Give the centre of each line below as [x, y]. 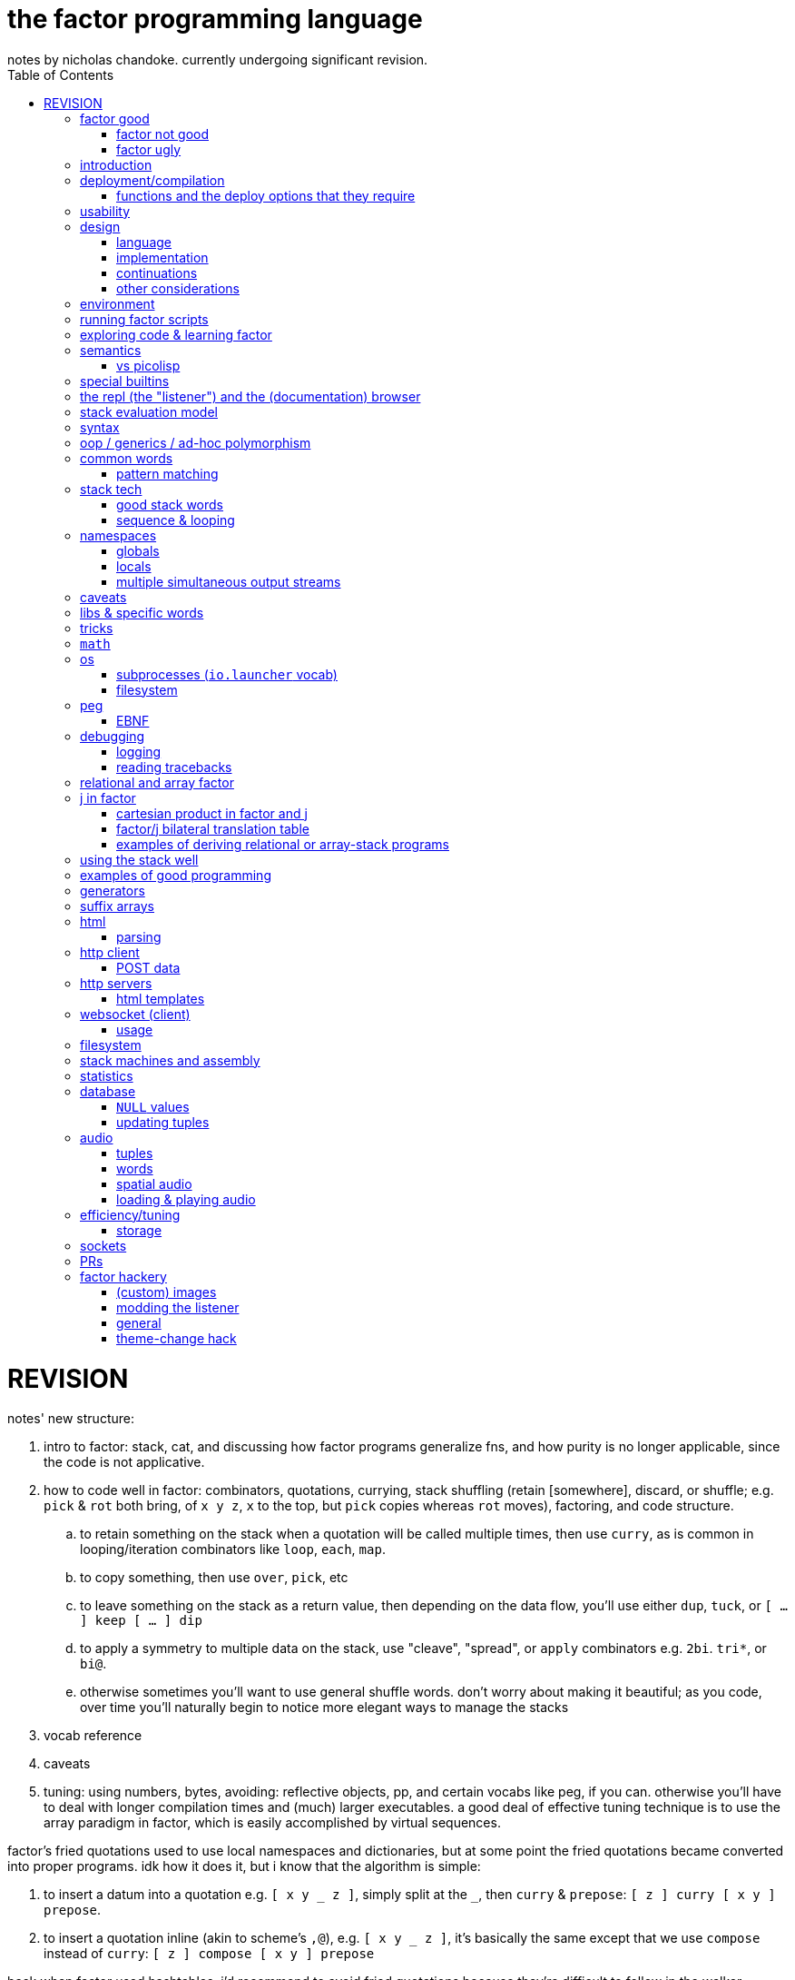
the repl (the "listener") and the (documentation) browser [250, 396]
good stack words [170, 504]
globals [138, 550]
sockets [103, 1245]
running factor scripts [144, 319]
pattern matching [167, 473]
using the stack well [139, 859]
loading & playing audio [186, 1199]
